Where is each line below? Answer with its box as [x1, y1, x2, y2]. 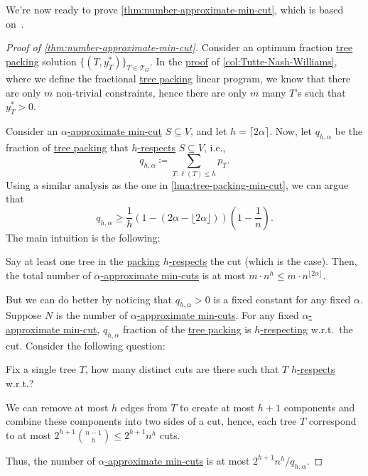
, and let [190, 123, 227, 138]
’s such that [295, 85, 346, 99]
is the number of [55, 308, 128, 323]
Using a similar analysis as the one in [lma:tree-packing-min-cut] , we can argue [6, 177, 349, 192]
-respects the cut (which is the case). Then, [168, 254, 357, 269]
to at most [6, 427, 51, 442]
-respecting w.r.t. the [260, 322, 353, 337]
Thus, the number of [6, 453, 95, 467]
